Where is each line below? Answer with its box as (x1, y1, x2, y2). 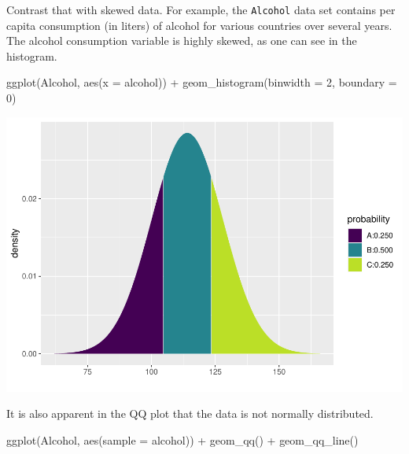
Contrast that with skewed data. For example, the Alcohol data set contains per (6, 2, 396, 17)
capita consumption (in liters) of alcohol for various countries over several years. (6, 17, 392, 33)
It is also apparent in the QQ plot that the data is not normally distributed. (6, 405, 374, 422)
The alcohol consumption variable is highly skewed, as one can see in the (6, 32, 357, 49)
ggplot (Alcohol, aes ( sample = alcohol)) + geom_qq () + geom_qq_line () (6, 431, 359, 448)
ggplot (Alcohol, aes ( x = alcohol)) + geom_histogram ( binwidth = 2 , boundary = (6, 74, 397, 90)
